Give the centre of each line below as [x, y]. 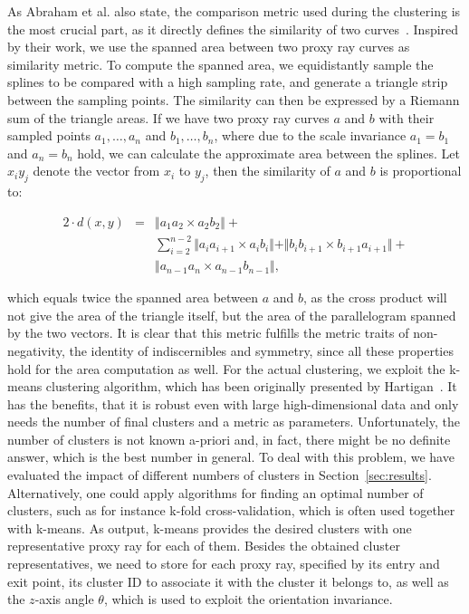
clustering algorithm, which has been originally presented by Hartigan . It [251, 386]
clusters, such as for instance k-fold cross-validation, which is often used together [231, 510]
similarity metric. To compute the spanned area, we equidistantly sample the [220, 64]
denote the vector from [96, 171]
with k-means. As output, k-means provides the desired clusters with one [210, 528]
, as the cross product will [375, 297]
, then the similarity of [268, 171]
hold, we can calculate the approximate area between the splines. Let [269, 153]
